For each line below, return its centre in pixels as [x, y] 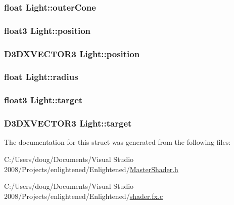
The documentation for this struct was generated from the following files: [118, 142]
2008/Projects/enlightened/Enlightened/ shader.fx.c [84, 196]
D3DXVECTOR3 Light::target [68, 123]
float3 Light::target [43, 100]
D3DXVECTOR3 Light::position [72, 53]
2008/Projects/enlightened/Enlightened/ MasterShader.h [91, 169]
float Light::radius [41, 77]
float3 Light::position [48, 30]
